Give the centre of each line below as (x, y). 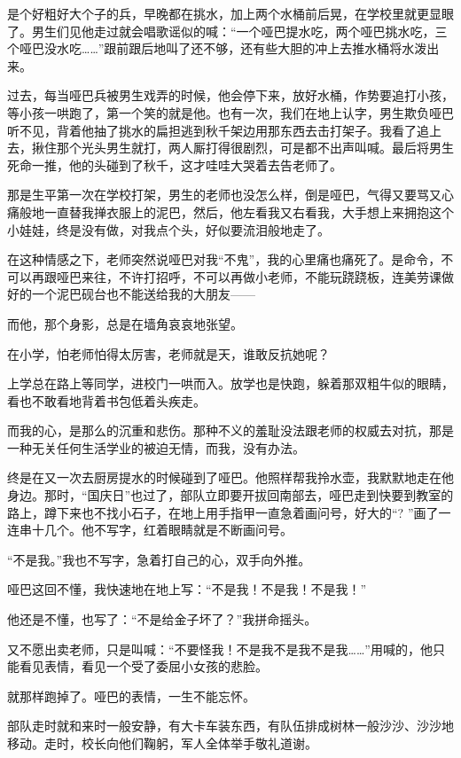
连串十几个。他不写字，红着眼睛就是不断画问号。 (150, 530)
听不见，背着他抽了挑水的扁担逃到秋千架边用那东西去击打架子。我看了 (212, 130)
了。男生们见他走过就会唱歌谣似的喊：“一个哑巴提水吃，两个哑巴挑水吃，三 (227, 31)
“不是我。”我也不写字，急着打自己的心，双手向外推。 (159, 559)
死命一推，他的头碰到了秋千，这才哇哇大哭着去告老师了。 (175, 164)
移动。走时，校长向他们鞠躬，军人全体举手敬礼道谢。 (162, 743)
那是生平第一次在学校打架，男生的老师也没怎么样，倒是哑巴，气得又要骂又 (224, 195)
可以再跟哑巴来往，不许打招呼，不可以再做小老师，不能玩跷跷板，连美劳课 (224, 276)
